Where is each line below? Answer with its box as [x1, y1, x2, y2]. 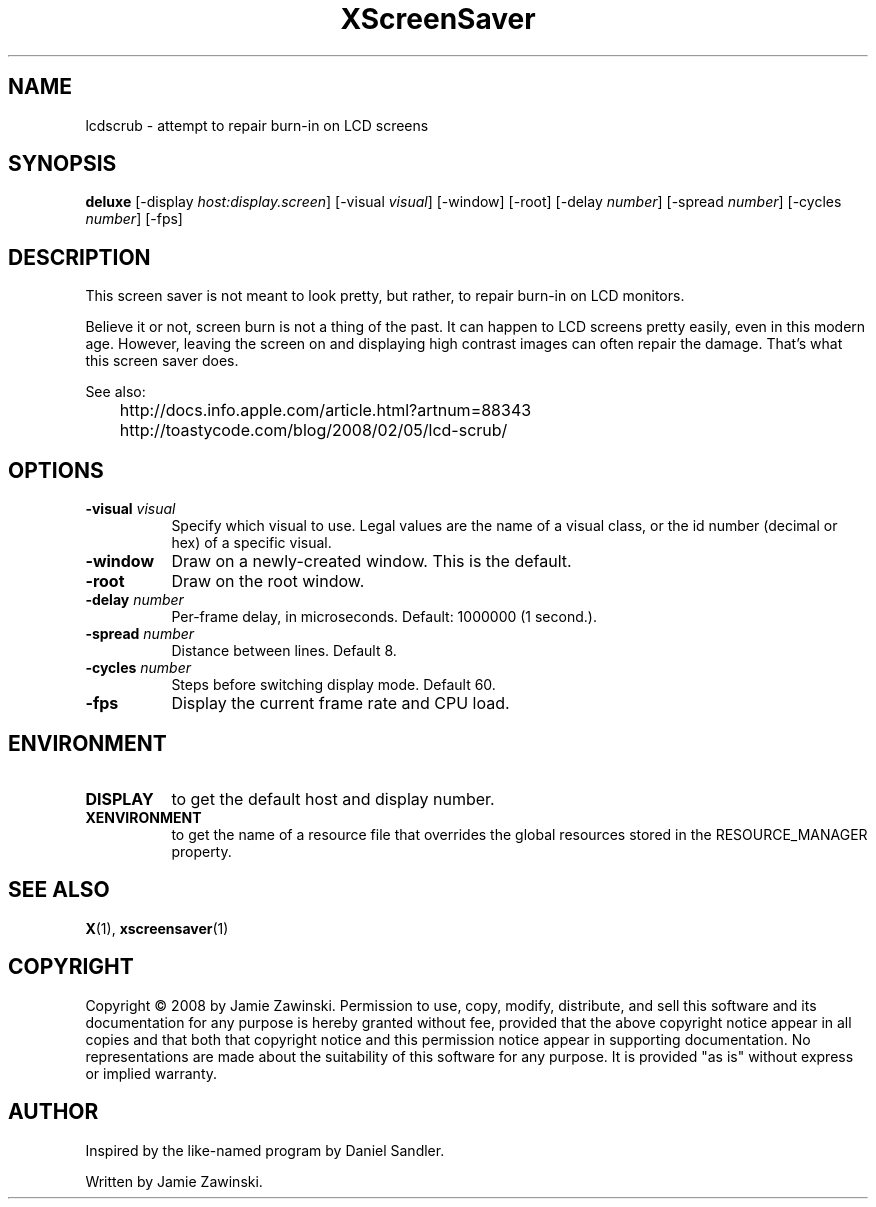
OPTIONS [8, 457, 104, 483]
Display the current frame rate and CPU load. [171, 693, 510, 714]
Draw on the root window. [171, 571, 365, 592]
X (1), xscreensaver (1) [85, 919, 229, 937]
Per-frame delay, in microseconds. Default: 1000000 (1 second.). [171, 608, 597, 626]
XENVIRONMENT [85, 808, 202, 826]
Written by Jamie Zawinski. [85, 1172, 263, 1190]
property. [171, 842, 232, 860]
